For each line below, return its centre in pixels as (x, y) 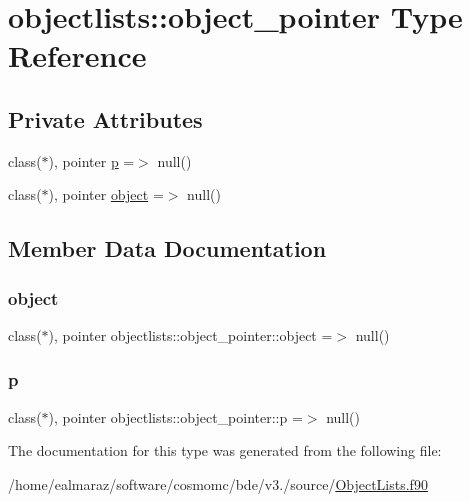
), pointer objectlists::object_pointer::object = (190, 334)
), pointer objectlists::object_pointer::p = (175, 416)
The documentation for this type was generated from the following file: (225, 450)
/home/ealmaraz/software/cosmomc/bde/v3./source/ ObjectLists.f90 (218, 483)
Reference (77, 55)
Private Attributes (105, 118)
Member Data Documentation (167, 248)
